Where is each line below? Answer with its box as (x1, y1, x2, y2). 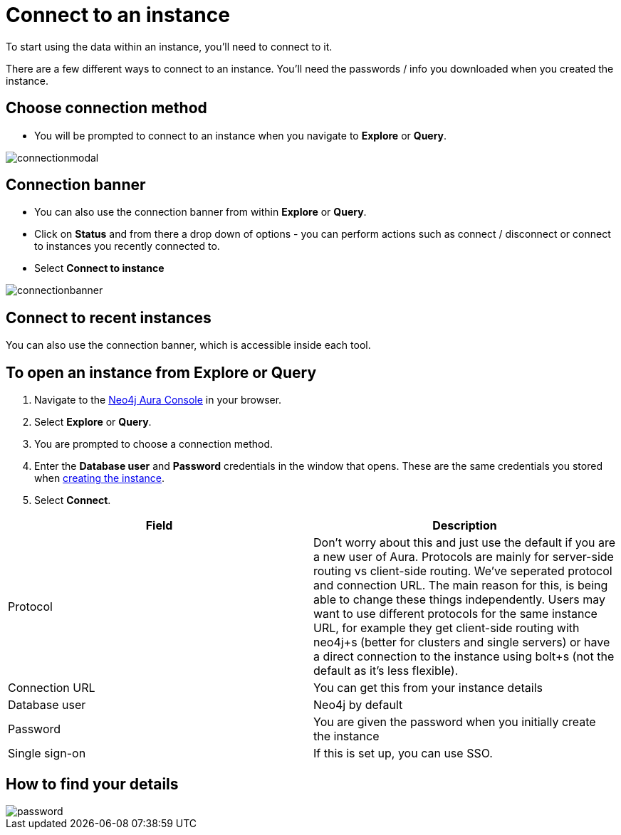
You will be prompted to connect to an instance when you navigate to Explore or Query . (34, 129, 447, 142)
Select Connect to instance (34, 262, 165, 275)
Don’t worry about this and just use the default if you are (313, 535, 616, 550)
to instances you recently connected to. (34, 240, 220, 253)
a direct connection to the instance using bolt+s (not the (313, 649, 615, 664)
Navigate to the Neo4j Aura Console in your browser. (34, 394, 282, 406)
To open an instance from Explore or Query (6, 363, 317, 382)
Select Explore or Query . (34, 416, 152, 429)
